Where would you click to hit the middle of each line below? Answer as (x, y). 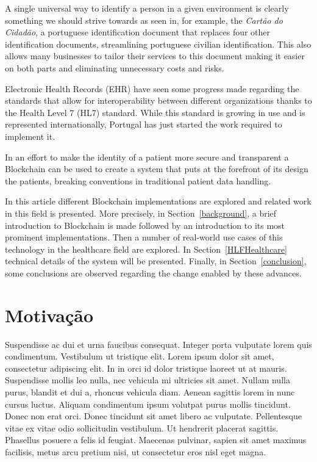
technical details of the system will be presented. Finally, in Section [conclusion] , (156, 261)
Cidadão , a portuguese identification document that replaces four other (138, 32)
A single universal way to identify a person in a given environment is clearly (147, 8)
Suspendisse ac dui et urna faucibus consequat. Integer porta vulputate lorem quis (158, 344)
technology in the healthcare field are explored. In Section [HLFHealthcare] (146, 249)
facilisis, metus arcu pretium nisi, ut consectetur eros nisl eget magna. (136, 451)
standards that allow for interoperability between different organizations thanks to (158, 100)
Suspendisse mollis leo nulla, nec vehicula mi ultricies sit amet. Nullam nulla (148, 380)
